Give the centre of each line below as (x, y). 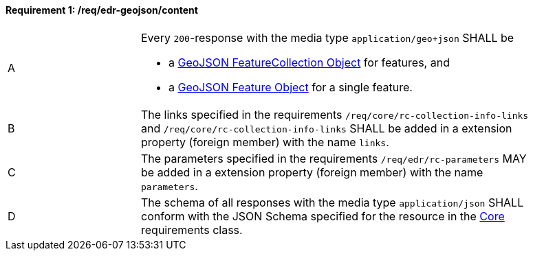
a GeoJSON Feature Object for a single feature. (291, 87)
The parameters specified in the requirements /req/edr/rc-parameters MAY (334, 158)
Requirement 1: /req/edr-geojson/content (102, 10)
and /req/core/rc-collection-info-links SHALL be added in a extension (327, 128)
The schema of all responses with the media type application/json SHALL (333, 202)
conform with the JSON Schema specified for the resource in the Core (323, 216)
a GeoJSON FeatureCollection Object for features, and (309, 62)
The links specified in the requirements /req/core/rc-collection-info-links (335, 114)
